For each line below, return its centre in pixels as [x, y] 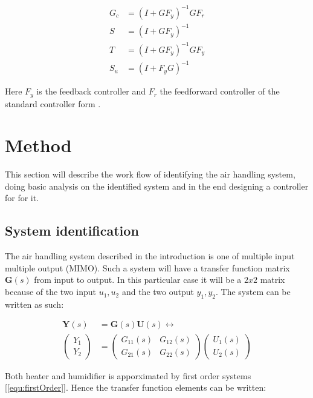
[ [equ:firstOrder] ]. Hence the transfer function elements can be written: [136, 387]
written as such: [34, 304]
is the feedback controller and [91, 91]
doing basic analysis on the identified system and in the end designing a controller [157, 186]
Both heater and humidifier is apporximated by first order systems [128, 375]
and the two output [158, 292]
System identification [72, 231]
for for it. [22, 198]
